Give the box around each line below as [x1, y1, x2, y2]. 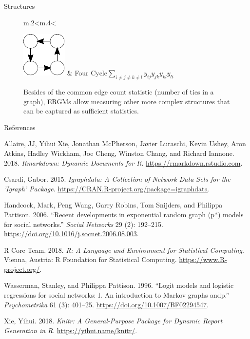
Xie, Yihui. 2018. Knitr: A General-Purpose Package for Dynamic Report [4, 316, 223, 326]
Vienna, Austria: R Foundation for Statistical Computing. [4, 254, 177, 264]
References [4, 122, 36, 132]
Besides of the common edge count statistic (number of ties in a [23, 86, 214, 96]
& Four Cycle [67, 68, 107, 78]
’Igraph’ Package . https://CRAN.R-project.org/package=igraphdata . [4, 183, 210, 193]
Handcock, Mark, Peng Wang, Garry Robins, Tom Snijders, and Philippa [4, 200, 223, 210]
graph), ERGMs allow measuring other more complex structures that [23, 96, 230, 106]
